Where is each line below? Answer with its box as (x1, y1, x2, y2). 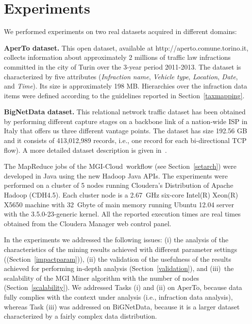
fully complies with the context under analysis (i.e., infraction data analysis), (4, 291, 233, 302)
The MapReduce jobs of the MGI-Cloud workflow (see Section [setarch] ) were (4, 161, 236, 171)
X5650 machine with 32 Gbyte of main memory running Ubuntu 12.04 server (4, 199, 235, 209)
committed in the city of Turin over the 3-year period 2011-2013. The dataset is (4, 61, 241, 72)
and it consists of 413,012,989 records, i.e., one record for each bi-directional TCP (4, 135, 247, 145)
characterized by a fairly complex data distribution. (4, 311, 157, 321)
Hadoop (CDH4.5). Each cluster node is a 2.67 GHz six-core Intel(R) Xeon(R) (4, 190, 238, 200)
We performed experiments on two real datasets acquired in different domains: (4, 26, 237, 36)
